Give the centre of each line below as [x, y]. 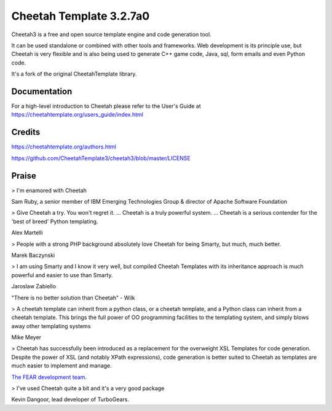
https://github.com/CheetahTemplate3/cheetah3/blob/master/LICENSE [101, 158]
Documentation [42, 91]
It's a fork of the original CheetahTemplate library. [74, 74]
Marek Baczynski [33, 255]
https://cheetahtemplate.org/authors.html [64, 147]
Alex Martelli [27, 232]
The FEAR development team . [49, 377]
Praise [24, 176]
